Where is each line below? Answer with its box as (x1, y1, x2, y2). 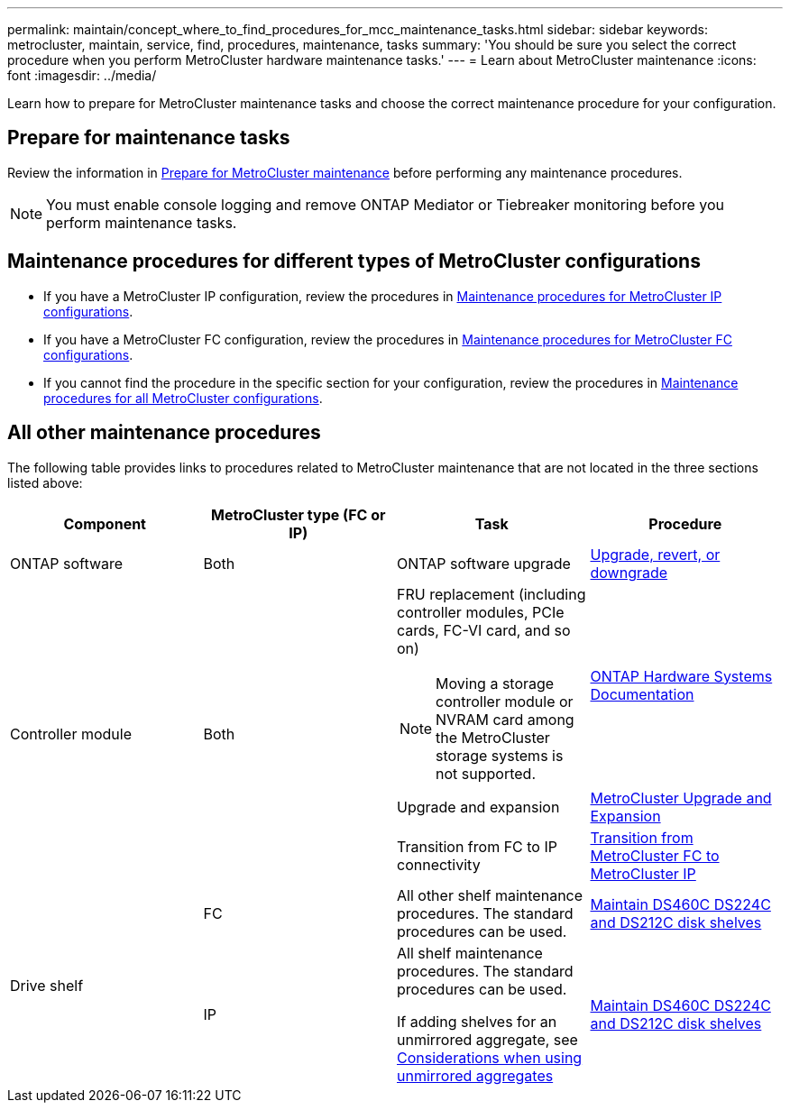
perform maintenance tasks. (46, 213, 237, 232)
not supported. (436, 764, 537, 783)
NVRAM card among (436, 710, 574, 729)
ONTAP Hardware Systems (590, 666, 773, 685)
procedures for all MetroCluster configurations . (43, 390, 323, 406)
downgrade (590, 563, 668, 582)
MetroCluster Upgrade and (590, 788, 772, 807)
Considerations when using (397, 1048, 583, 1067)
